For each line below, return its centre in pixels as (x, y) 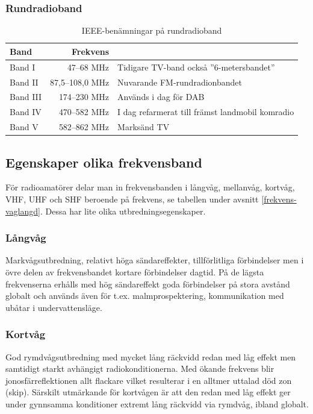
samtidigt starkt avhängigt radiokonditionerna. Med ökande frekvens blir (140, 369)
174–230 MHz (84, 97)
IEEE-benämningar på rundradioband (152, 30)
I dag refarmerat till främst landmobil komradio (206, 112)
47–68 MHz (88, 67)
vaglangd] (23, 211)
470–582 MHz (84, 112)
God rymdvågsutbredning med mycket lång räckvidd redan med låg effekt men (151, 356)
